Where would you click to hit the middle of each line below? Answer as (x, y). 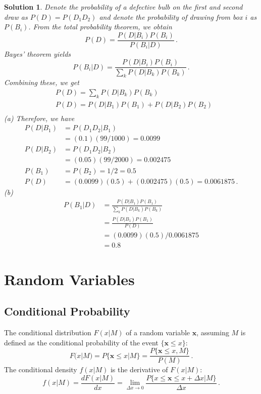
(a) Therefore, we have (39, 118)
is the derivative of (139, 369)
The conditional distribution (48, 332)
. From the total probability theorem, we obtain (100, 27)
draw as (16, 16)
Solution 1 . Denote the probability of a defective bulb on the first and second (123, 7)
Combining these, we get (42, 82)
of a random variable (158, 332)
